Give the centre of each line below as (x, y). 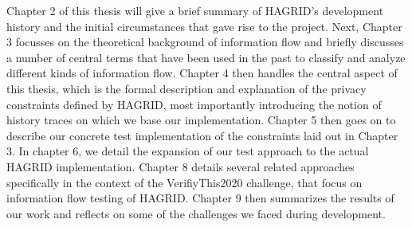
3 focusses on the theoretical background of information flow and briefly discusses (205, 42)
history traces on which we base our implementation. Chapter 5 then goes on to (201, 120)
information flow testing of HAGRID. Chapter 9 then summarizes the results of (200, 198)
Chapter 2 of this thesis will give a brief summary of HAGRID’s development (195, 10)
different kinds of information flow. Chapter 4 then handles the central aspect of (202, 73)
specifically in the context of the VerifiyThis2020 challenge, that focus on (184, 182)
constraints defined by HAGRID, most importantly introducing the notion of (194, 104)
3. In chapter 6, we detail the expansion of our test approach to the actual (188, 151)
